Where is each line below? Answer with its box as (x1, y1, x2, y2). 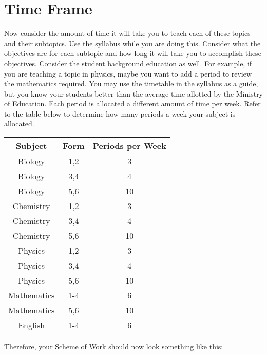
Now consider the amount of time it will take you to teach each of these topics (4, 28, 251, 39)
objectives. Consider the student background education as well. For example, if (4, 58, 252, 68)
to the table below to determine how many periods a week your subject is (4, 108, 236, 119)
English (18, 319, 45, 331)
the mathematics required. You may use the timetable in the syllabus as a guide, (4, 78, 258, 89)
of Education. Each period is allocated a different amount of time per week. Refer (4, 98, 261, 109)
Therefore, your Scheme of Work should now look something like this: (4, 341, 223, 352)
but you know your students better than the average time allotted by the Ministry (4, 88, 263, 99)
